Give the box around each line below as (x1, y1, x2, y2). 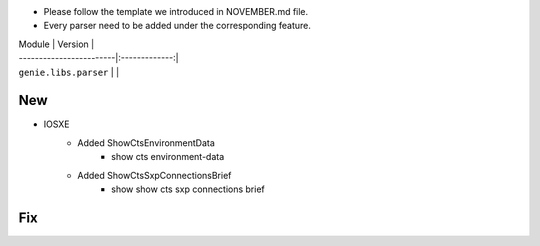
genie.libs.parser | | (18, 66, 120, 78)
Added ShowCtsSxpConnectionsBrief (77, 169, 232, 181)
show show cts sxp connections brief (111, 183, 265, 195)
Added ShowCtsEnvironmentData (77, 136, 215, 149)
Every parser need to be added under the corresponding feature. (43, 20, 312, 32)
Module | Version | (18, 38, 95, 50)
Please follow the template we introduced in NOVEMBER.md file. (43, 6, 309, 17)
